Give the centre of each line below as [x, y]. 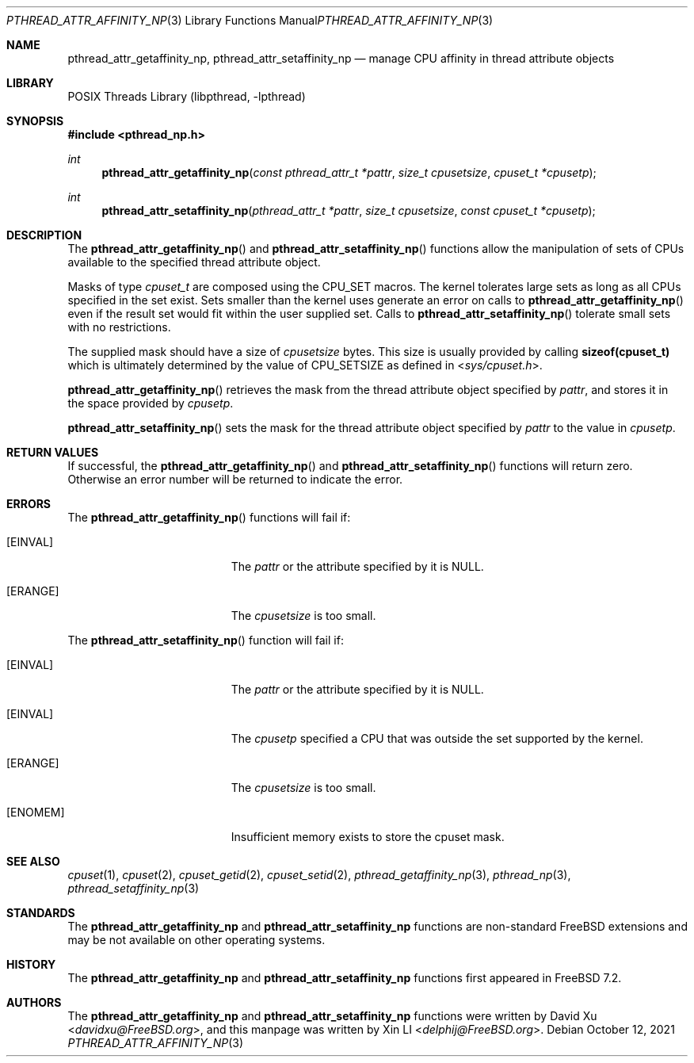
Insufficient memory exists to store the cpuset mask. [368, 837]
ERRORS [29, 504]
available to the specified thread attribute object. [194, 262]
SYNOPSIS [35, 121]
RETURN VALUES [53, 452]
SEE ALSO [33, 861]
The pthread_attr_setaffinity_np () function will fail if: [206, 640]
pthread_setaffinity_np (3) [133, 888]
